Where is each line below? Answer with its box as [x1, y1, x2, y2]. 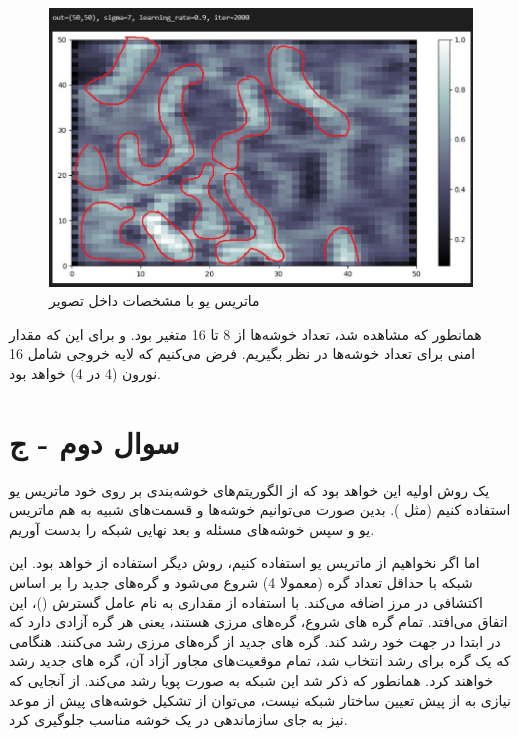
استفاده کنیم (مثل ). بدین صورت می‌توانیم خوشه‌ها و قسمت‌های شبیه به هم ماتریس [9, 499, 511, 520]
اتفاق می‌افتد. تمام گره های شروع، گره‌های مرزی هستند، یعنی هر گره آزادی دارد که [9, 611, 508, 632]
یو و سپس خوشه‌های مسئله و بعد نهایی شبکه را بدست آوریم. [9, 518, 375, 539]
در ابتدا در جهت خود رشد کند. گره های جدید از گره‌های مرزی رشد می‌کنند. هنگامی [9, 630, 501, 651]
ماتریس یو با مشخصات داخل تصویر [49, 290, 260, 311]
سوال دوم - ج [9, 421, 180, 462]
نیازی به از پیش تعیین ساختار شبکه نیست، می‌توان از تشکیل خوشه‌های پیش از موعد [9, 689, 511, 710]
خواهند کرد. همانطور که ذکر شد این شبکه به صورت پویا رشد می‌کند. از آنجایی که [9, 670, 494, 690]
